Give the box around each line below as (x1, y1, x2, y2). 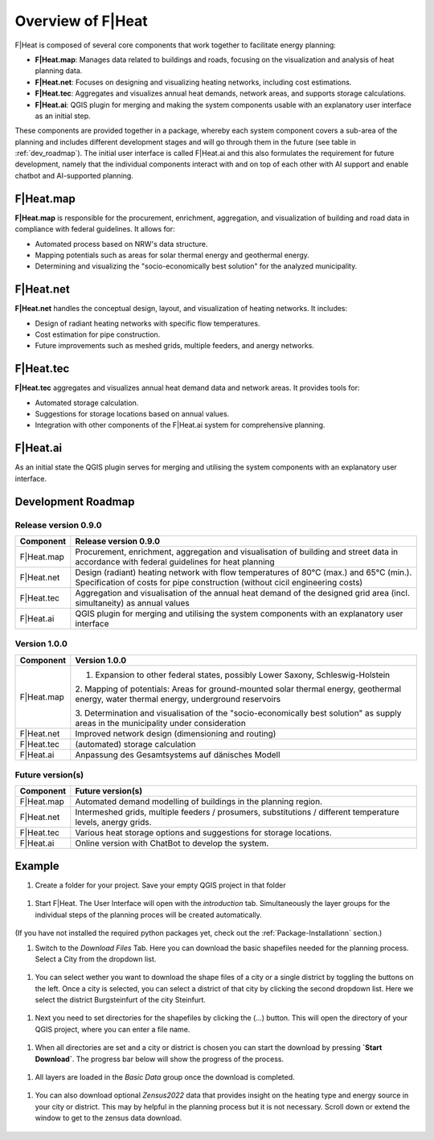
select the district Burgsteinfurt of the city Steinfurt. (35, 995, 207, 1005)
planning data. (35, 66, 83, 76)
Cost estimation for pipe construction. (35, 330, 161, 339)
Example (14, 859, 59, 872)
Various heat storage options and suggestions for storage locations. (75, 827, 333, 839)
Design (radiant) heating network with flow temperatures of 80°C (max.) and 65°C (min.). (75, 567, 412, 578)
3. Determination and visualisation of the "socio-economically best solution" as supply (75, 707, 402, 719)
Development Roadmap (14, 494, 135, 508)
